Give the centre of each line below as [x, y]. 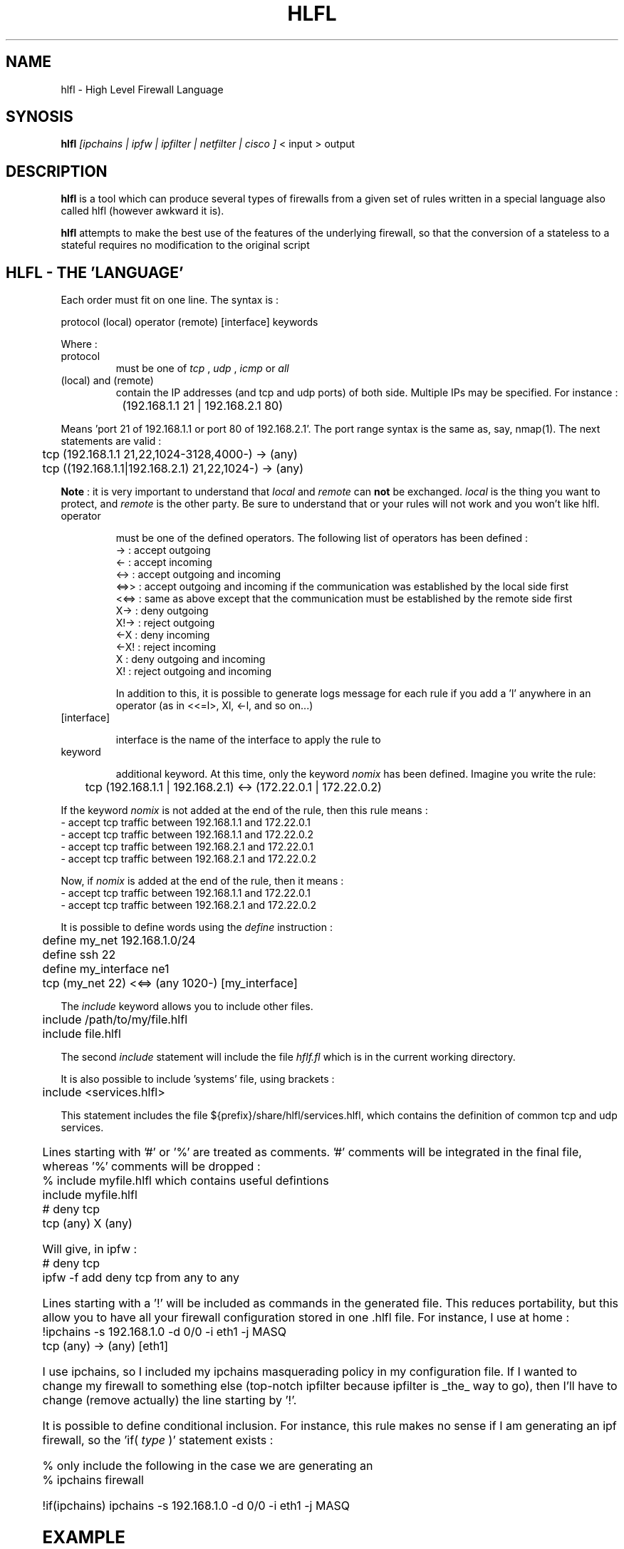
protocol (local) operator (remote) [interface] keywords [189, 322]
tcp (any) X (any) [87, 1224]
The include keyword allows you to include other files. [187, 1007]
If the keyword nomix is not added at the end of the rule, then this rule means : [244, 810]
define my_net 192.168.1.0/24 [119, 941]
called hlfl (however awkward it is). [142, 211]
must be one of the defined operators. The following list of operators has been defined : [322, 538]
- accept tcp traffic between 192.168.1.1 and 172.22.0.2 [187, 835]
